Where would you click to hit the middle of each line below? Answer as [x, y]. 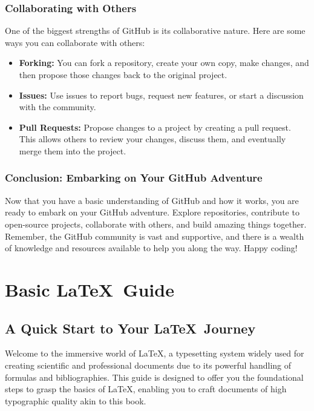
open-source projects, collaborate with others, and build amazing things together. [156, 224]
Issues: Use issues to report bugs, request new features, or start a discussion [161, 95]
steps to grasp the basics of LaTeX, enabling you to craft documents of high [146, 389]
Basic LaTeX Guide [90, 289]
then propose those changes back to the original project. [123, 74]
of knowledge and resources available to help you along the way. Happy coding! [151, 248]
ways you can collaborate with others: [75, 42]
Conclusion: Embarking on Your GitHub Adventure [134, 178]
